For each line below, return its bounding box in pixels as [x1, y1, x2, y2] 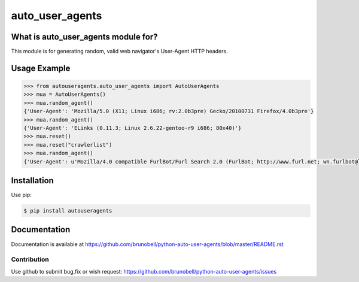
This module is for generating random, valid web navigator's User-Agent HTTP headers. [11, 48, 228, 55]
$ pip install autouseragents [23, 207, 112, 214]
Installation [11, 175, 54, 186]
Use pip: [11, 192, 32, 199]
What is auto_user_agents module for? [11, 32, 158, 42]
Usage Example [11, 63, 71, 73]
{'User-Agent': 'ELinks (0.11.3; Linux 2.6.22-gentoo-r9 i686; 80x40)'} [23, 125, 242, 132]
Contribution [11, 255, 49, 263]
